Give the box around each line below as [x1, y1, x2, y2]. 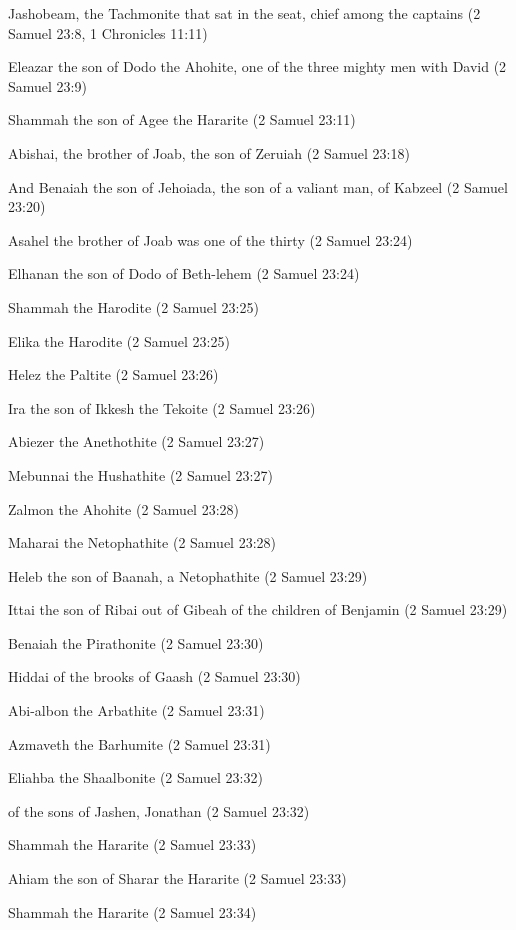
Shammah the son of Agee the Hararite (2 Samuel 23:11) [8, 109, 356, 130]
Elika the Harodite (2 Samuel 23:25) [8, 330, 230, 351]
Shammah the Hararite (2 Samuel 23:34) [8, 901, 257, 922]
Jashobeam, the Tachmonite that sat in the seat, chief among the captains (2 [8, 3, 481, 23]
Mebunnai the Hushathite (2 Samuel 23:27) [8, 464, 273, 485]
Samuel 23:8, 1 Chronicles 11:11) [8, 22, 208, 43]
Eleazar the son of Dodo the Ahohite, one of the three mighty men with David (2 [8, 56, 507, 77]
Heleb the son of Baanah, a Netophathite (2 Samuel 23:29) [8, 565, 368, 586]
